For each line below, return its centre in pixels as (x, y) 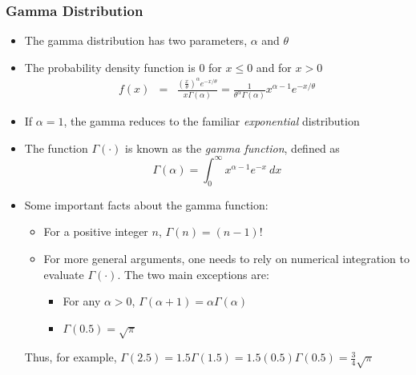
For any (82, 301)
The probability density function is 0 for (123, 67)
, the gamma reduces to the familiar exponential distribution (212, 121)
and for (274, 67)
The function (56, 148)
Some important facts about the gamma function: (146, 204)
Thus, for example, (71, 357)
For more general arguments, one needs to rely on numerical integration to (226, 258)
